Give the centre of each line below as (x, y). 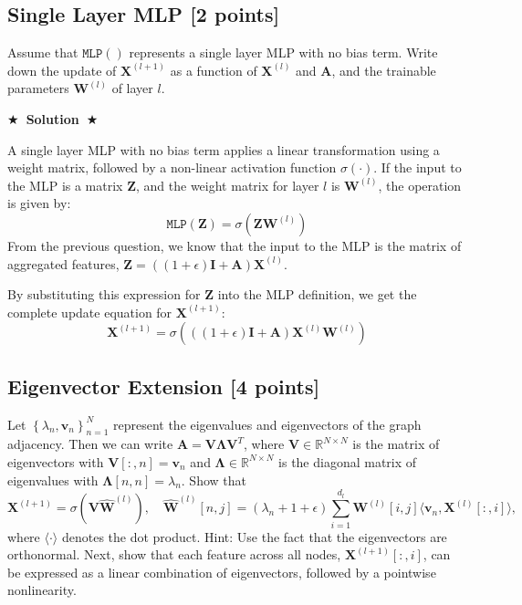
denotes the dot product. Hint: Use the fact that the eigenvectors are (254, 536)
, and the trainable (384, 70)
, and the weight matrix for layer (228, 185)
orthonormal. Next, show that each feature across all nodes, (174, 554)
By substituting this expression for (104, 294)
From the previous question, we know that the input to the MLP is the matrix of (235, 245)
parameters (38, 88)
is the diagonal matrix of (348, 461)
